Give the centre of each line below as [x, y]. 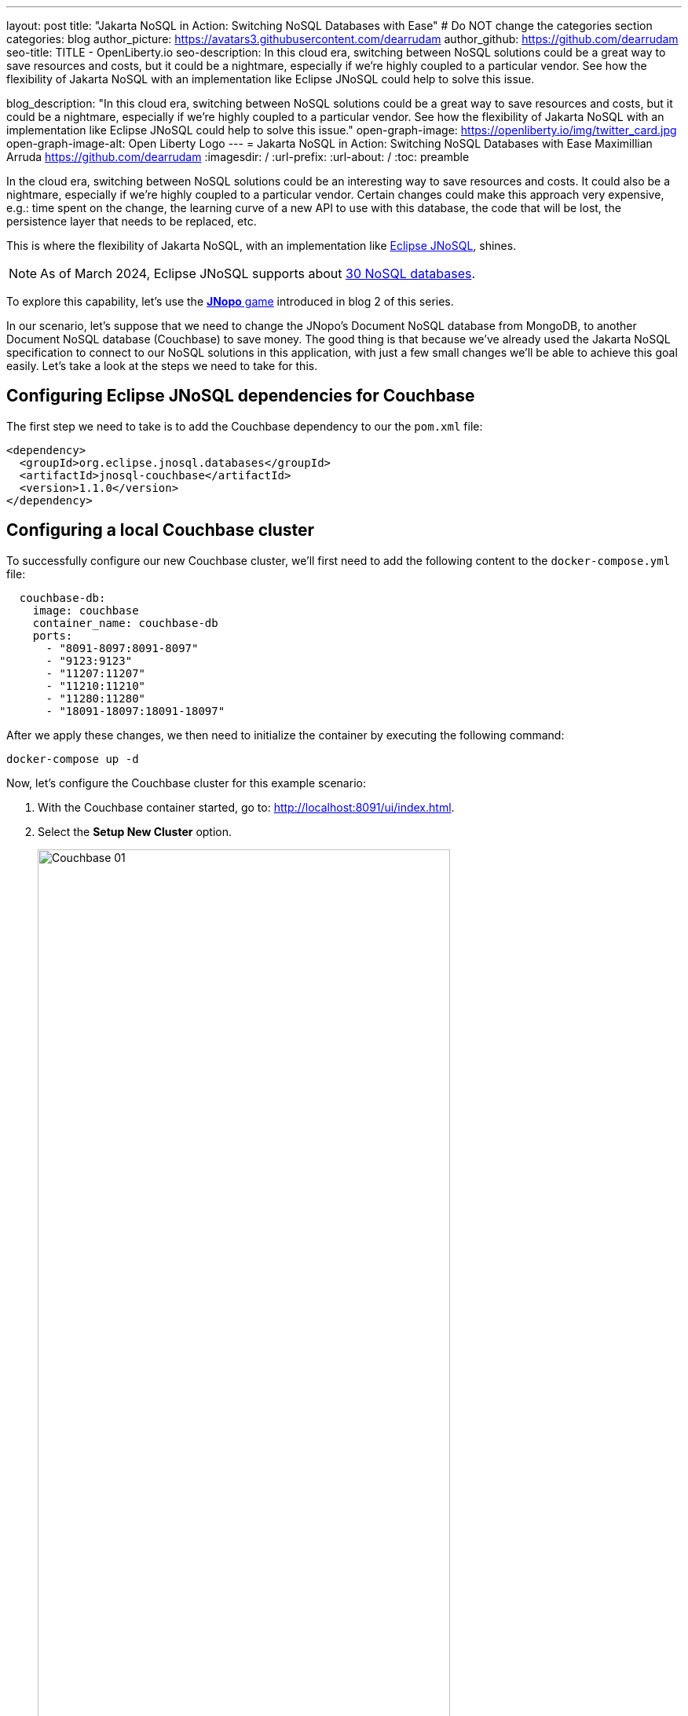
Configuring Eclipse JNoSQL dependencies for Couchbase [241, 396]
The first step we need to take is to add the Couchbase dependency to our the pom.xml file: [245, 426]
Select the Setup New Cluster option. [135, 831]
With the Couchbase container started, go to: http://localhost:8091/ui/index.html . [246, 807]
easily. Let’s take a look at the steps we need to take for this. [162, 366]
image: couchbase [86, 610]
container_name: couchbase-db [125, 623]
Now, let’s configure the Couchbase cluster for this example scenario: [186, 783]
